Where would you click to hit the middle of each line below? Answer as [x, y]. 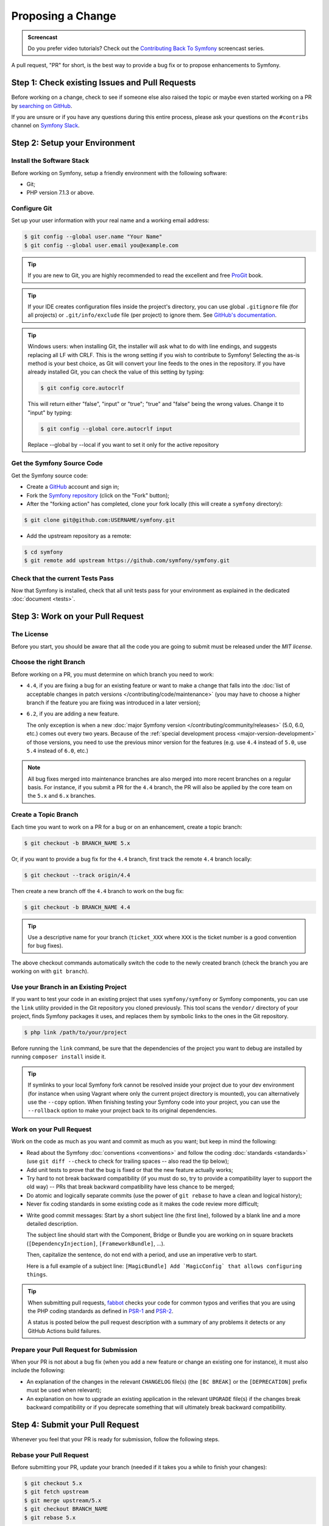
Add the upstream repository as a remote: [79, 536]
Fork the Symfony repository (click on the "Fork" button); [98, 495]
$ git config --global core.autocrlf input [107, 429]
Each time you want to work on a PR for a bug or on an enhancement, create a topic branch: [127, 826]
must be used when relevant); [64, 1390]
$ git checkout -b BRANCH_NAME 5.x [77, 843]
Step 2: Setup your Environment [73, 143]
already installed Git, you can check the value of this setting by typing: [116, 372]
